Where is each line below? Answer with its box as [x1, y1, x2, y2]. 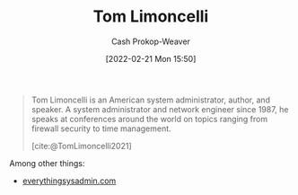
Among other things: [9, 157, 85, 168]
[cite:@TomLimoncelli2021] [31, 140, 132, 151]
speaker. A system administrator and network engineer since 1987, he [31, 103, 289, 114]
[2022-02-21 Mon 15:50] [105, 53, 197, 64]
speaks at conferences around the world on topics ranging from [31, 113, 267, 124]
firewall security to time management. [31, 123, 172, 134]
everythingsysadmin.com [22, 175, 117, 186]
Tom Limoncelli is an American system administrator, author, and [31, 94, 271, 105]
